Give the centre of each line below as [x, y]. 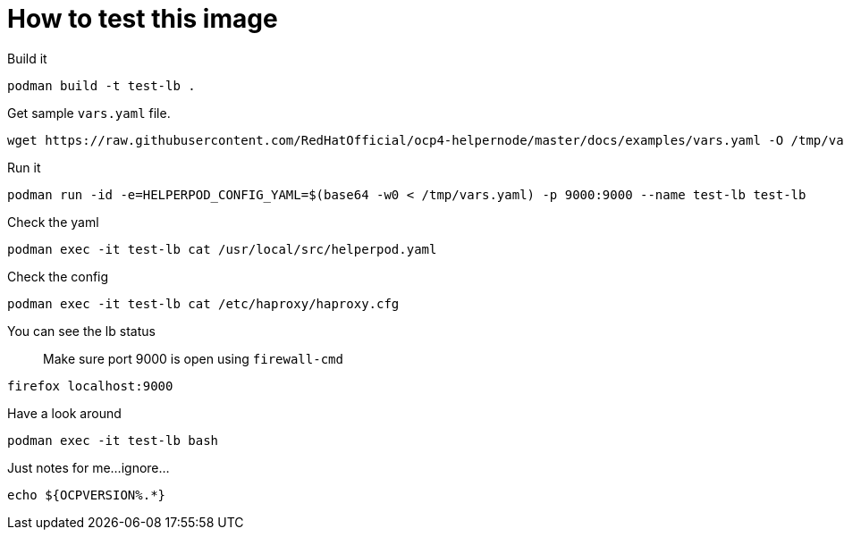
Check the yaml [53, 222]
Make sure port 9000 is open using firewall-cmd [193, 358]
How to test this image [143, 19]
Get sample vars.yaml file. [89, 113]
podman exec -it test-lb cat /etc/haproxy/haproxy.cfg [203, 303]
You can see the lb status [81, 331]
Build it [27, 58]
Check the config [58, 276]
